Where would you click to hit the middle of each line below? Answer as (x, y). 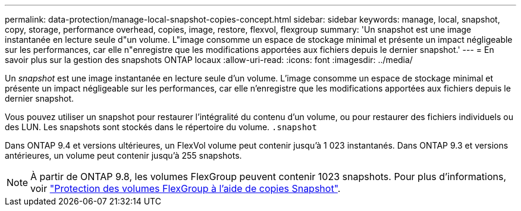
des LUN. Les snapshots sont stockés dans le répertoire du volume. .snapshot (161, 127)
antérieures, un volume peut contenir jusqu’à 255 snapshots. (123, 155)
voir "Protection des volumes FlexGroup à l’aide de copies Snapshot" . (186, 188)
